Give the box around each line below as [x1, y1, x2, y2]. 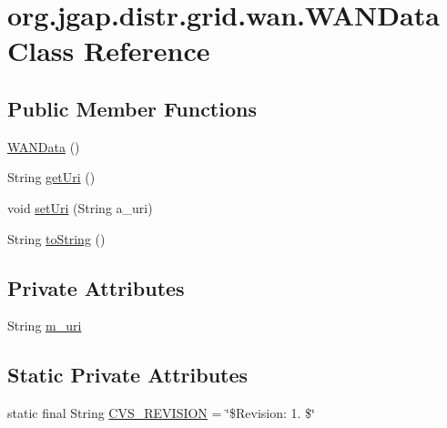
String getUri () [7, 168, 96, 187]
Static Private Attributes [7, 361, 249, 389]
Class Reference [7, 32, 210, 69]
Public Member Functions [7, 94, 257, 122]
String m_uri [7, 316, 82, 335]
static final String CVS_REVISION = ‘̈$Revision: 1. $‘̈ [7, 403, 315, 423]
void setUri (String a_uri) [7, 198, 153, 217]
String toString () [7, 229, 106, 248]
